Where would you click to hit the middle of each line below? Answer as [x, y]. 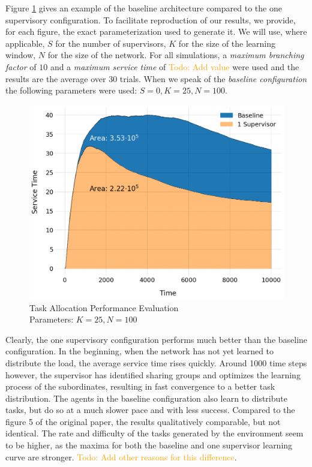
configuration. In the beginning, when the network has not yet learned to [140, 351]
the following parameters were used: [71, 90]
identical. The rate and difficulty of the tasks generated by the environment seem [154, 433]
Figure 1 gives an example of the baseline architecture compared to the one [144, 8]
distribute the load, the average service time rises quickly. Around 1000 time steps [156, 362]
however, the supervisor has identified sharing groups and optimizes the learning [153, 374]
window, [21, 55]
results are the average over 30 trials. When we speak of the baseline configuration [156, 78]
